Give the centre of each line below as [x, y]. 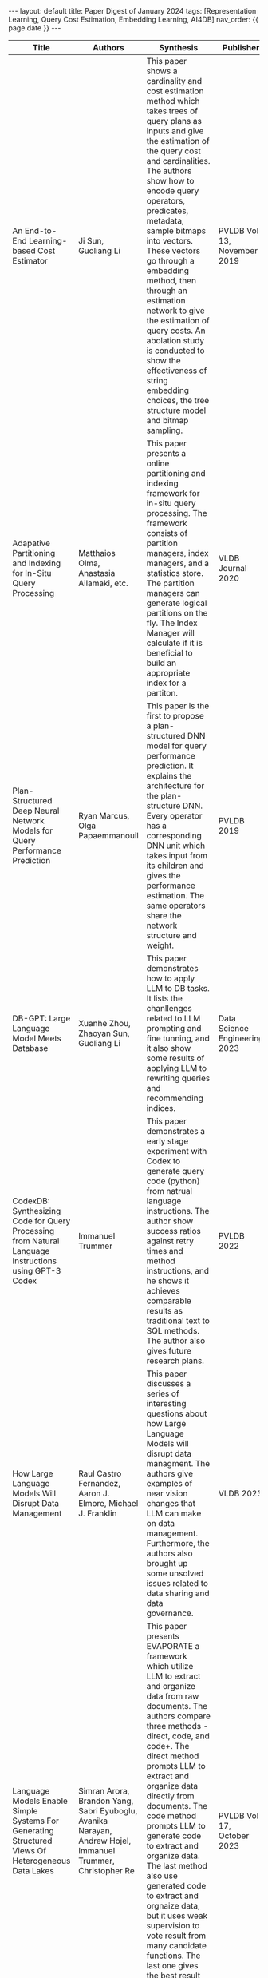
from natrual [169, 1191]
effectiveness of [177, 371]
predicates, [167, 211]
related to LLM [173, 1018]
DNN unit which [176, 846]
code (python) [173, 1181]
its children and [175, 866]
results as [165, 1311]
